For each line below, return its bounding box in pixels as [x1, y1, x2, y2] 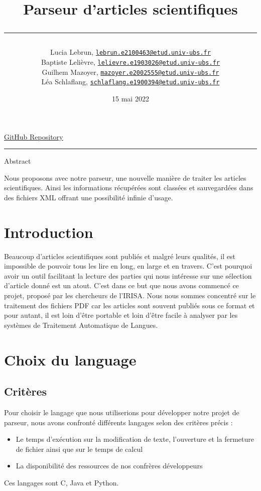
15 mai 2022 [112, 93, 149, 103]
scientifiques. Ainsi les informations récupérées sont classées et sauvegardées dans [4, 182, 253, 193]
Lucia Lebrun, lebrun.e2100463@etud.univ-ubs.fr [50, 47, 211, 57]
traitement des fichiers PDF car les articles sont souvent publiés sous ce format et [4, 300, 255, 310]
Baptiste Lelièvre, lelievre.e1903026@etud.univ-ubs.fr [41, 57, 220, 67]
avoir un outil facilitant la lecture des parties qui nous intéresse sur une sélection [4, 270, 252, 281]
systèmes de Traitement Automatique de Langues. [4, 319, 158, 330]
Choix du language [4, 349, 137, 370]
